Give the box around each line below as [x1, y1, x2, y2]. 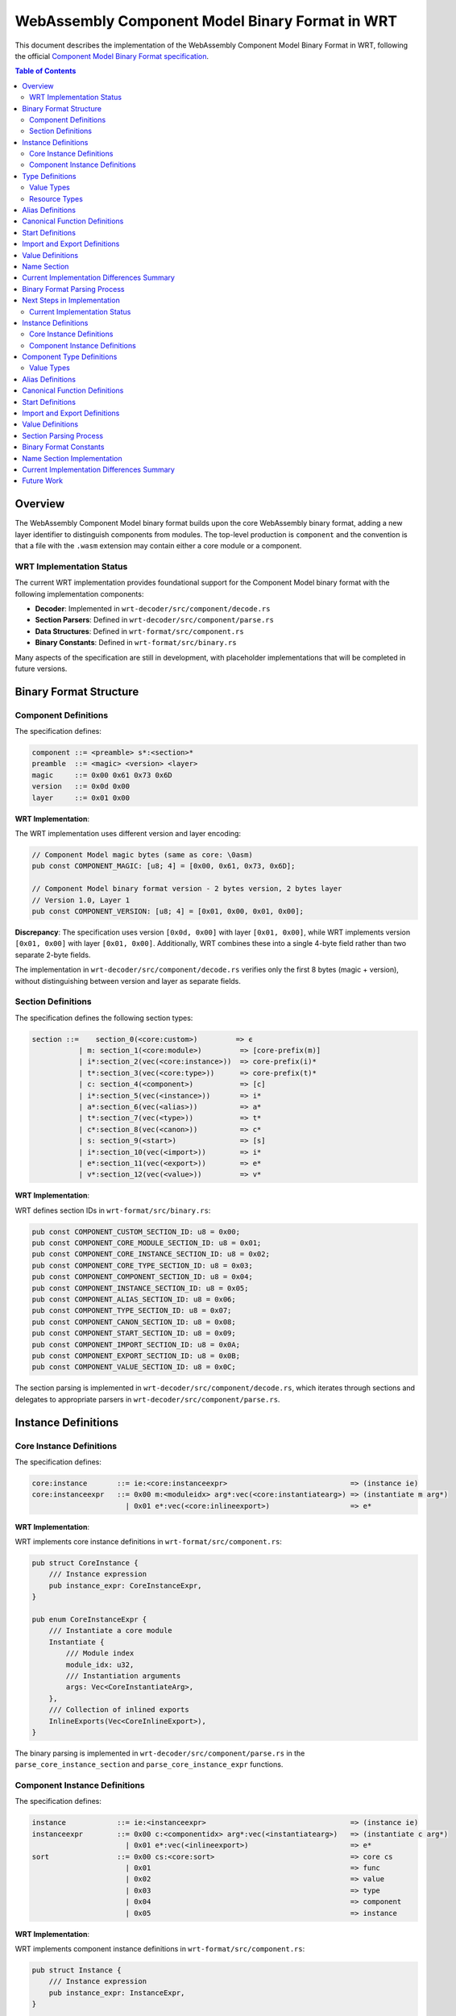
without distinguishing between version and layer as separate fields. [15, 976, 242, 985]
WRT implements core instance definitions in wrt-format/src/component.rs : [15, 1537, 282, 1547]
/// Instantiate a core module [48, 1626, 172, 1635]
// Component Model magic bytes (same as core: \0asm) [31, 851, 253, 860]
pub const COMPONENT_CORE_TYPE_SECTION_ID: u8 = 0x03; [31, 1260, 253, 1270]
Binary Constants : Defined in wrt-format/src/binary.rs [35, 638, 237, 648]
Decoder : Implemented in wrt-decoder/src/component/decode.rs [35, 604, 271, 613]
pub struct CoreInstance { [31, 1559, 139, 1568]
